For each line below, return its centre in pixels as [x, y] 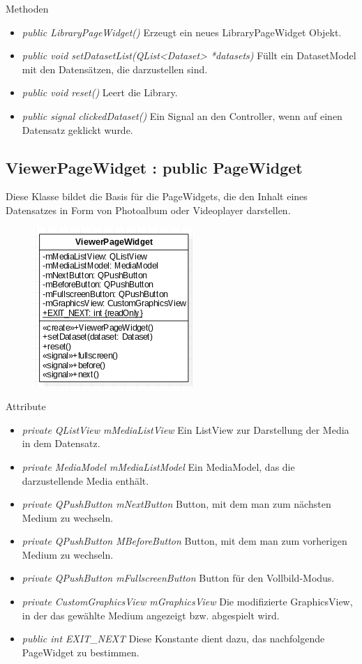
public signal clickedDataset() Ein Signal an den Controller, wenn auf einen [182, 115]
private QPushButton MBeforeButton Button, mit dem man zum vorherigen [184, 541]
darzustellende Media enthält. [85, 480]
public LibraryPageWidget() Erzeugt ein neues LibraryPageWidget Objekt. [182, 32]
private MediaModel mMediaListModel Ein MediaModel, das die [158, 466]
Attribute [26, 406]
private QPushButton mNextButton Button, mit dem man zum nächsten [176, 504]
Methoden [27, 8]
